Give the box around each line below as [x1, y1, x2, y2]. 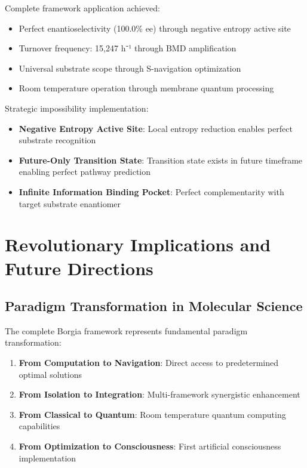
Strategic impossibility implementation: [5, 101, 149, 114]
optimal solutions [19, 368, 82, 380]
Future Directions [5, 255, 153, 280]
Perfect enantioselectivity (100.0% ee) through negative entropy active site [19, 21, 291, 34]
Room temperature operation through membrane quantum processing [19, 82, 274, 94]
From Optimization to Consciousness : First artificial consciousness [19, 440, 281, 452]
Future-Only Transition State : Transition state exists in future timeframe [19, 153, 303, 166]
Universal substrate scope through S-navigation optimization [19, 61, 241, 74]
